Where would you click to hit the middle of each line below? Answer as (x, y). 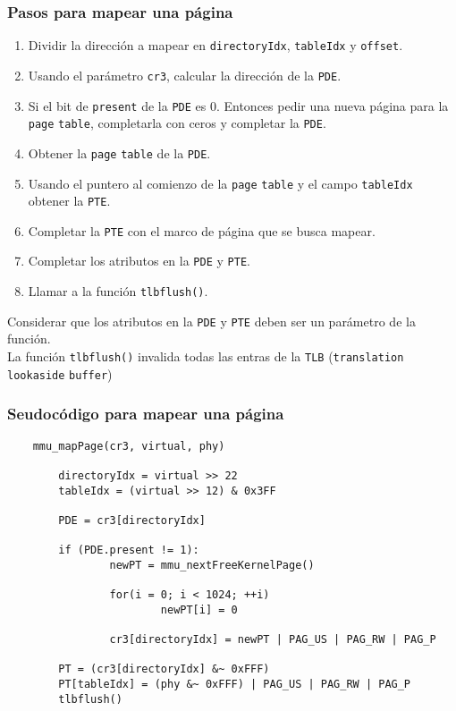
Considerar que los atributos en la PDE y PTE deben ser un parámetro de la (211, 321)
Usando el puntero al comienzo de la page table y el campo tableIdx (220, 183)
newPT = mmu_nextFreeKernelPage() (212, 565)
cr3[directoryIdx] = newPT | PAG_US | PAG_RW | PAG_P (273, 640)
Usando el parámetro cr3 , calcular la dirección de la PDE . (185, 75)
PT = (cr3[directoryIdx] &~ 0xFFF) (164, 669)
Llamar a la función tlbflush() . (118, 291)
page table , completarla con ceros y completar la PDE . (177, 123)
